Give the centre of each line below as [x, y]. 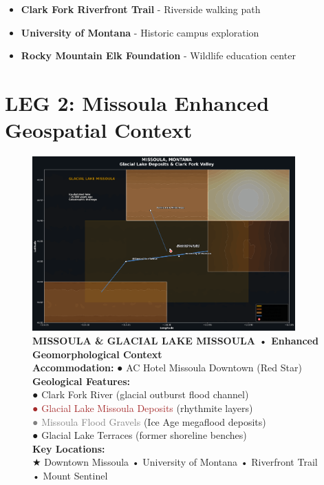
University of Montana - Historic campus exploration [140, 32]
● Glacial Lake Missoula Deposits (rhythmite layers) [143, 407]
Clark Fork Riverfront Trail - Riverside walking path [141, 9]
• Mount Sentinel [70, 475]
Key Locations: [69, 448]
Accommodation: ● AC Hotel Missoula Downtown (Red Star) [167, 368]
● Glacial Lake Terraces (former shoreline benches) [140, 435]
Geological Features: [81, 381]
